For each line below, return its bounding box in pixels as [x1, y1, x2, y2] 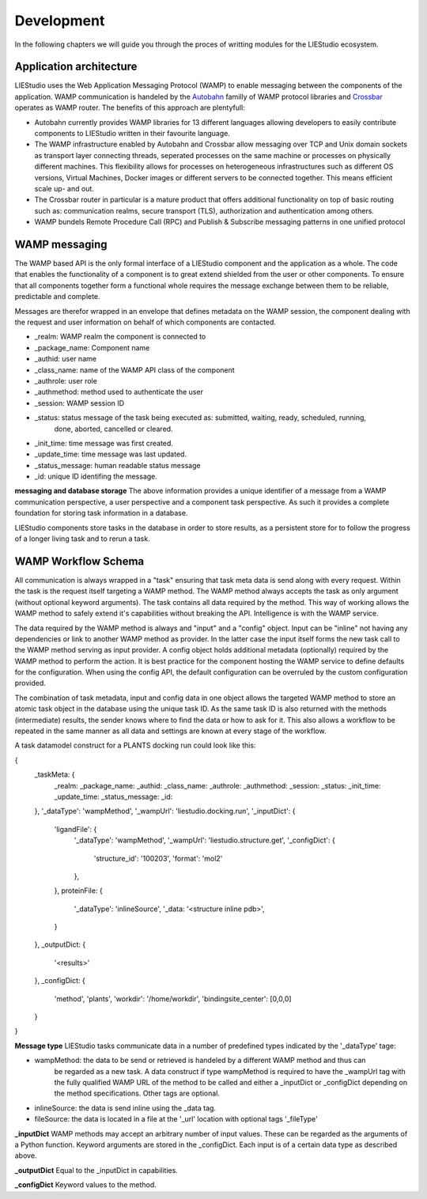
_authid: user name [34, 354, 96, 364]
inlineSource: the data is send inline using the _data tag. [34, 1103, 217, 1113]
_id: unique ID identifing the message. [34, 471, 158, 482]
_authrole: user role [34, 376, 98, 385]
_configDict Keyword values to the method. [14, 1180, 157, 1190]
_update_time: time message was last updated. [34, 449, 187, 459]
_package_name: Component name [34, 342, 150, 352]
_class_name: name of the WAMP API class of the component [34, 365, 235, 375]
